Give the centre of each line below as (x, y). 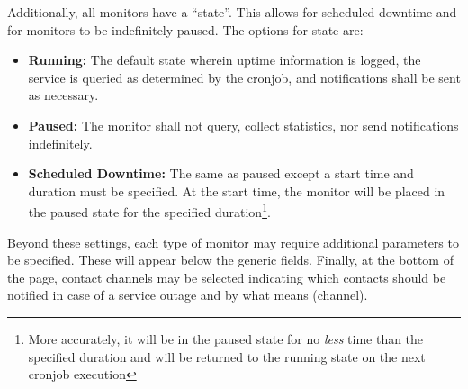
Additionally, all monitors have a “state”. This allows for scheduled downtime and (232, 12)
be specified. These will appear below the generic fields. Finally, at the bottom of (230, 260)
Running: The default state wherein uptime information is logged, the (225, 60)
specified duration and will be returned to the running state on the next (227, 356)
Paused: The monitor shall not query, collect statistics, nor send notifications (243, 125)
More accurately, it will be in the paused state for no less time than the (226, 338)
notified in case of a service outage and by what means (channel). (188, 295)
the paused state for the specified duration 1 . (149, 210)
